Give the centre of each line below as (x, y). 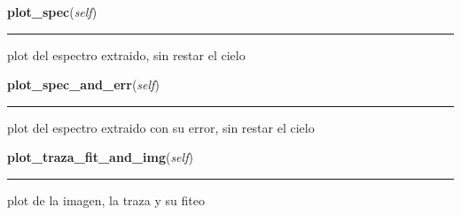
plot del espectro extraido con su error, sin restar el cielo (161, 127)
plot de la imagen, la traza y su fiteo (106, 200)
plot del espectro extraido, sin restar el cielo (126, 54)
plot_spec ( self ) (52, 12)
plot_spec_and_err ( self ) (83, 84)
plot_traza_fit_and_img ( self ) (100, 157)
